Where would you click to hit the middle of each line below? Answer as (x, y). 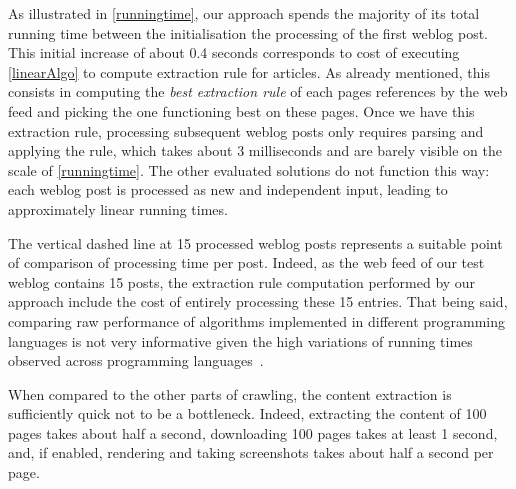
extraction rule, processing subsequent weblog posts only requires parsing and (246, 130)
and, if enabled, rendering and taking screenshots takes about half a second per (251, 452)
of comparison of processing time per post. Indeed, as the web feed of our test (246, 262)
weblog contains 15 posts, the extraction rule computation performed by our (242, 281)
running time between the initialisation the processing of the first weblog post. (248, 32)
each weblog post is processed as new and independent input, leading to (228, 189)
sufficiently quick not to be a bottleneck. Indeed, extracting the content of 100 (247, 413)
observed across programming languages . (136, 360)
